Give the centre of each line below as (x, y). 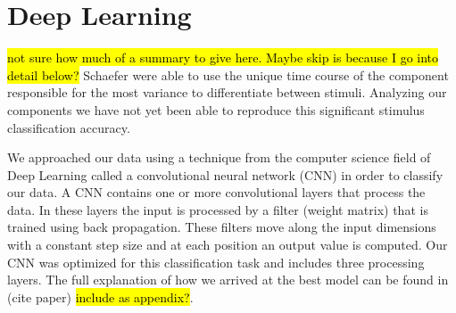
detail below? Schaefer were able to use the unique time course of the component (228, 74)
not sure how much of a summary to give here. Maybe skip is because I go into (223, 58)
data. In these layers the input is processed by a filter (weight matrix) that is (218, 209)
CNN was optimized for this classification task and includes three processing (216, 262)
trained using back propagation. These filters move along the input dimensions (222, 227)
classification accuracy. (69, 127)
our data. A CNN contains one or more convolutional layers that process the (216, 192)
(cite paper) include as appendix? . (100, 297)
